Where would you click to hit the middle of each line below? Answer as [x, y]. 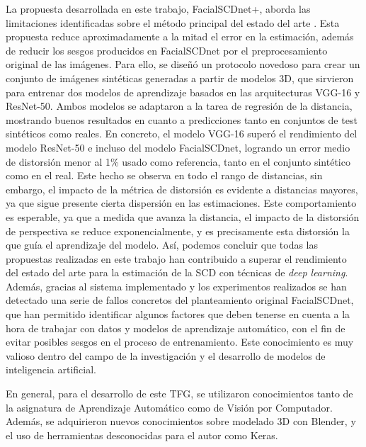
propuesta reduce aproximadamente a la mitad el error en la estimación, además [180, 36]
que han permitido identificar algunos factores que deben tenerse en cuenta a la [178, 314]
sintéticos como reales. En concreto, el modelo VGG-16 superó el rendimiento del [182, 134]
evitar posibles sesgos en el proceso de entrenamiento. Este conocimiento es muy [180, 342]
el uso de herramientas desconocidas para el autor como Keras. [142, 435]
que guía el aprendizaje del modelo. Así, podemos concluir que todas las [162, 245]
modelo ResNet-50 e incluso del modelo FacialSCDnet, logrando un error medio [178, 147]
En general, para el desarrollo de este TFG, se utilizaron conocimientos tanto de [179, 394]
